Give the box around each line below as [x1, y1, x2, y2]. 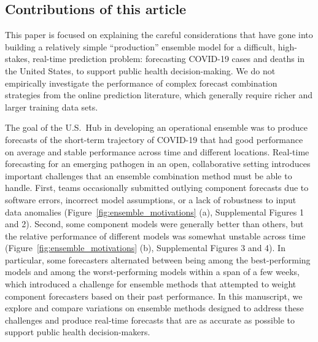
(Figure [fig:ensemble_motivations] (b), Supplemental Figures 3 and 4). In [5, 241, 285, 254]
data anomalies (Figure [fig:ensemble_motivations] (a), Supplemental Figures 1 [5, 205, 304, 218]
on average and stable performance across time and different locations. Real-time [5, 145, 309, 158]
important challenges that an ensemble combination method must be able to [5, 169, 292, 182]
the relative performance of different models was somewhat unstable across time [5, 229, 306, 242]
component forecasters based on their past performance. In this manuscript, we [5, 289, 303, 302]
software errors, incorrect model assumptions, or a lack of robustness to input [5, 193, 297, 206]
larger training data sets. [5, 100, 98, 113]
